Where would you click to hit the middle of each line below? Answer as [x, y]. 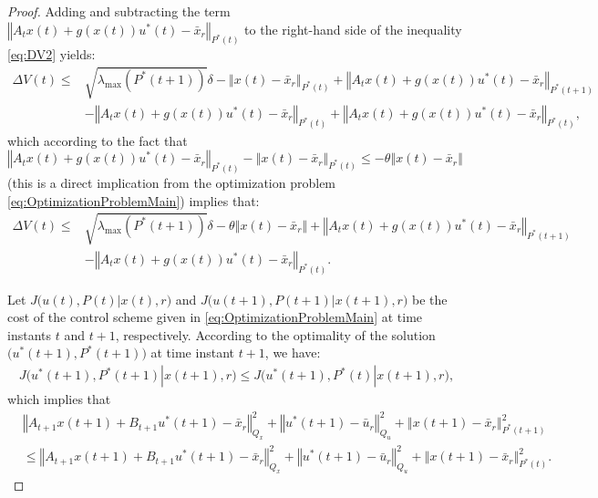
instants [29, 334]
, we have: [293, 353]
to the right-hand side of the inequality [353, 29]
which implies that [59, 399]
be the [430, 299]
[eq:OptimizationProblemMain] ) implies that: [134, 200]
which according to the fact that [98, 140]
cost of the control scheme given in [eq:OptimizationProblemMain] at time [215, 317]
